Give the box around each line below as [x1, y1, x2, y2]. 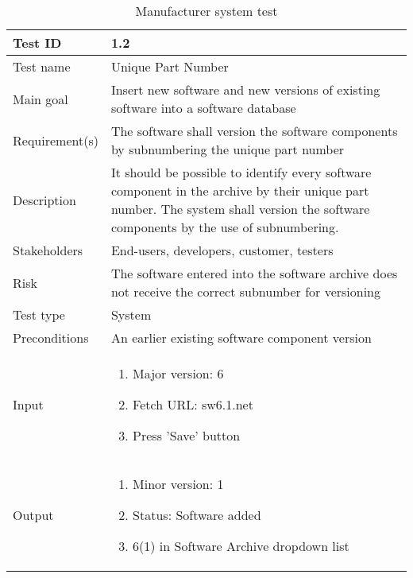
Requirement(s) [13, 130, 98, 149]
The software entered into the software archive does [110, 264, 398, 282]
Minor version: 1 [133, 475, 224, 493]
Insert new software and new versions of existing [110, 80, 380, 99]
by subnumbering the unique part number [110, 140, 345, 158]
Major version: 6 [133, 364, 224, 382]
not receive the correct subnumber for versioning [110, 282, 381, 301]
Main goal [13, 89, 68, 108]
